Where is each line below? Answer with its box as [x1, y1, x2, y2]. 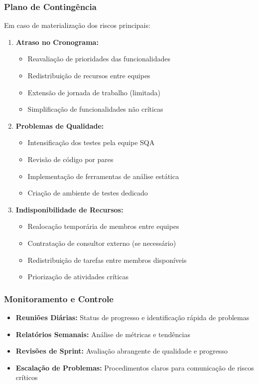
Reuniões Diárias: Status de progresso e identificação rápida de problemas [15, 312, 250, 322]
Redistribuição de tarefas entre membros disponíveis [27, 254, 187, 265]
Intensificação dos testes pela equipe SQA [27, 137, 155, 148]
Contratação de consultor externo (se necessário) [27, 237, 176, 248]
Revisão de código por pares [27, 154, 114, 164]
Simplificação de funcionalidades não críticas [27, 104, 163, 114]
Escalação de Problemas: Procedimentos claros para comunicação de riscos [15, 362, 254, 373]
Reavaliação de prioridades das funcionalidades [27, 53, 170, 64]
